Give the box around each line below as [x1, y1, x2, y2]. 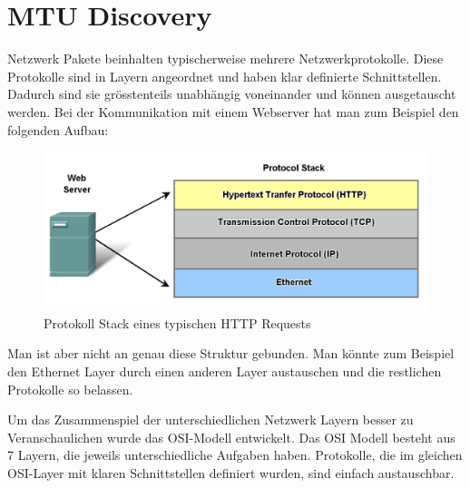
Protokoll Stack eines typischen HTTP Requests [44, 313, 311, 332]
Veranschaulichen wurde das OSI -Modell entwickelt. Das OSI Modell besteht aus [7, 427, 455, 446]
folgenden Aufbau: [7, 120, 109, 139]
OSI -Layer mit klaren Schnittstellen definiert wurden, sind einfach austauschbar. [7, 463, 455, 482]
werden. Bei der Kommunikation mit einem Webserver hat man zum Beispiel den [7, 102, 459, 121]
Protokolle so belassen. [7, 379, 133, 398]
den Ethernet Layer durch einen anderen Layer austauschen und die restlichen [7, 362, 442, 381]
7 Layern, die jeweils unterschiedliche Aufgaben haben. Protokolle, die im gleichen [7, 445, 463, 464]
